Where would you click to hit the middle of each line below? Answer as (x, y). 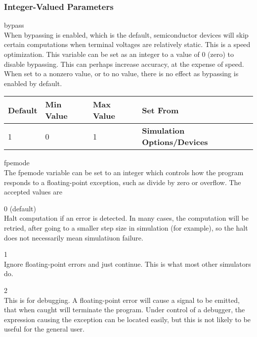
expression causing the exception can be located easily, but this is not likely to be (128, 319)
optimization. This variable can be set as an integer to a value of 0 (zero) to (119, 54)
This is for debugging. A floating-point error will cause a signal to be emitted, (122, 300)
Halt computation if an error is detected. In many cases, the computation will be (126, 218)
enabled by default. (33, 83)
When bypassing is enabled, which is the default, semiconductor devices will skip (126, 34)
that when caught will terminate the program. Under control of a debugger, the (125, 310)
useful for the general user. (44, 329)
